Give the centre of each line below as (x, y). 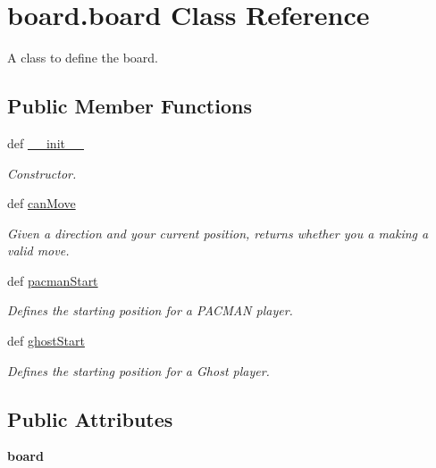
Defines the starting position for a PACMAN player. (150, 310)
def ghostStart (46, 341)
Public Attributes (90, 418)
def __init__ (46, 142)
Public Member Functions (130, 106)
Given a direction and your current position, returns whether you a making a (218, 233)
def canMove (42, 203)
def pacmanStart (53, 280)
